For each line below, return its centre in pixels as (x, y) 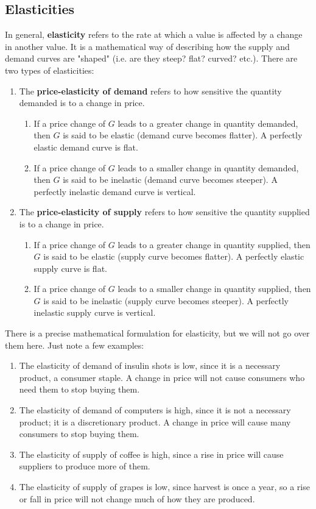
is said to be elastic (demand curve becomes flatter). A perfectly (183, 135)
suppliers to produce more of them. (85, 466)
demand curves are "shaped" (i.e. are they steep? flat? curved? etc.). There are (151, 58)
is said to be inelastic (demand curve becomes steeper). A (170, 180)
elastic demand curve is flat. (86, 147)
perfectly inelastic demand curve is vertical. (115, 191)
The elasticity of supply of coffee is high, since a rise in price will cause (151, 454)
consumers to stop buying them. (79, 434)
